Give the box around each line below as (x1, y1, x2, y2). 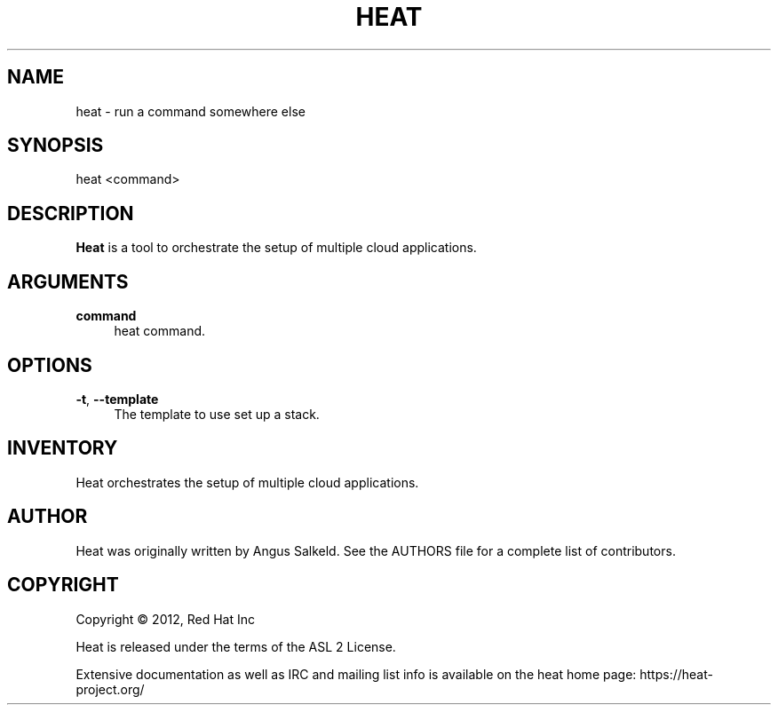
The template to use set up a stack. (114, 406, 320, 422)
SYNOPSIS (7, 134, 104, 157)
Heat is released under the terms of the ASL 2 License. (75, 638, 396, 654)
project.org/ (75, 681, 145, 697)
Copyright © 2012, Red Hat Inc (75, 611, 255, 627)
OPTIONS (7, 353, 92, 376)
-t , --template (75, 391, 159, 407)
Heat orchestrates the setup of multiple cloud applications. (75, 474, 419, 490)
